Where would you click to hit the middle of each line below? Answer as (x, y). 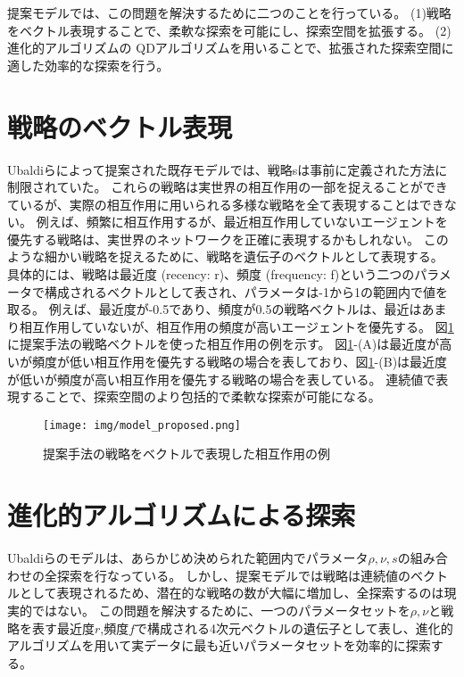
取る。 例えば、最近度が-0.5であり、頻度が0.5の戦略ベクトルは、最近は (215, 309)
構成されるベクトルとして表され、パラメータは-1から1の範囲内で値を (246, 291)
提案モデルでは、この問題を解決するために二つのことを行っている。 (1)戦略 (229, 12)
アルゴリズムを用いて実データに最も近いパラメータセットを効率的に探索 (219, 645)
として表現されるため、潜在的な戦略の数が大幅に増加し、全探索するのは (232, 593)
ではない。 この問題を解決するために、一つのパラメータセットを (221, 610)
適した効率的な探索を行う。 (88, 65)
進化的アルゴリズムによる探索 (182, 515)
